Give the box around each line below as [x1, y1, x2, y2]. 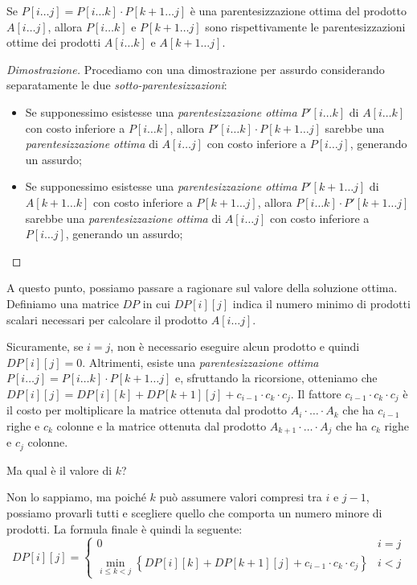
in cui [142, 295, 171, 311]
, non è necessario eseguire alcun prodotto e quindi [110, 338, 360, 355]
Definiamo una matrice [6, 295, 119, 311]
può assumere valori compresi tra [159, 488, 322, 505]
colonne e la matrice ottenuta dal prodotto [56, 417, 267, 434]
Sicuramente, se [6, 338, 84, 355]
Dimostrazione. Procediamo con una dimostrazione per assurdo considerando [6, 60, 385, 77]
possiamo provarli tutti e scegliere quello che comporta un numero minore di [6, 505, 382, 521]
